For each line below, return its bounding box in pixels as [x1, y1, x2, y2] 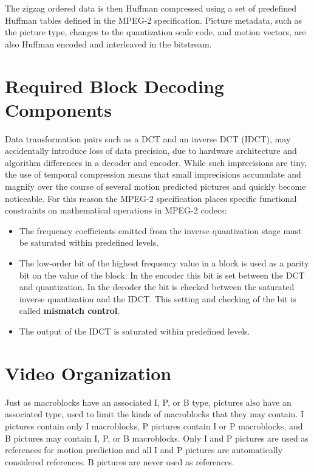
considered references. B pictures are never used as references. [5, 455, 234, 468]
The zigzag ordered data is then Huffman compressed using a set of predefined [5, 2, 297, 14]
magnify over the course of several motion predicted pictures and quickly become [5, 180, 306, 193]
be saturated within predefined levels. [19, 236, 159, 249]
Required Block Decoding [5, 73, 224, 98]
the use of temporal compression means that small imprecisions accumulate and [5, 168, 301, 181]
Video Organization [5, 360, 172, 385]
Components [5, 97, 112, 122]
